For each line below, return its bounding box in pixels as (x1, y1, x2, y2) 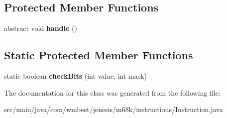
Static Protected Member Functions (4, 47, 193, 63)
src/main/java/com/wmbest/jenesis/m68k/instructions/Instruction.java (4, 104, 223, 115)
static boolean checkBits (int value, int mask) (4, 71, 147, 81)
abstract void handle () (4, 23, 77, 33)
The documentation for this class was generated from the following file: (4, 87, 221, 98)
